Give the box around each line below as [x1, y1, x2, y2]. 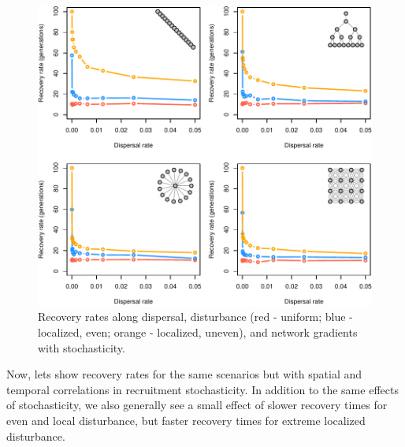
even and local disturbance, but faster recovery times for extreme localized [6, 412, 366, 428]
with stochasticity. [38, 339, 125, 356]
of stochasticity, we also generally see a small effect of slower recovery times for [6, 397, 388, 413]
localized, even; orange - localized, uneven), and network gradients [38, 323, 358, 340]
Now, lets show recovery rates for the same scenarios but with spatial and [6, 366, 362, 382]
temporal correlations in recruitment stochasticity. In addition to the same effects [6, 381, 399, 397]
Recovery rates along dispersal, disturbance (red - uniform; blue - [38, 308, 353, 325]
